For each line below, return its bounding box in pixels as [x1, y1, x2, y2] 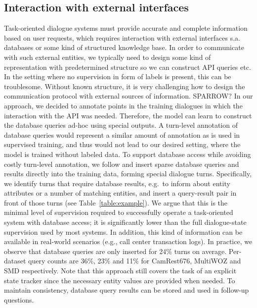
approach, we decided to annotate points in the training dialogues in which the [4, 100, 243, 110]
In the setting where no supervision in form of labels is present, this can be [4, 71, 231, 82]
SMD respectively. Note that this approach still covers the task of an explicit [4, 265, 237, 276]
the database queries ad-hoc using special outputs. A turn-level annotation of [4, 120, 238, 130]
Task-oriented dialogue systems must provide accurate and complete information [4, 23, 248, 33]
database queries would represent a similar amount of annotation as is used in [4, 129, 240, 140]
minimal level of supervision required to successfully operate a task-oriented [4, 207, 233, 217]
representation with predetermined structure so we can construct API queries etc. [4, 61, 251, 72]
